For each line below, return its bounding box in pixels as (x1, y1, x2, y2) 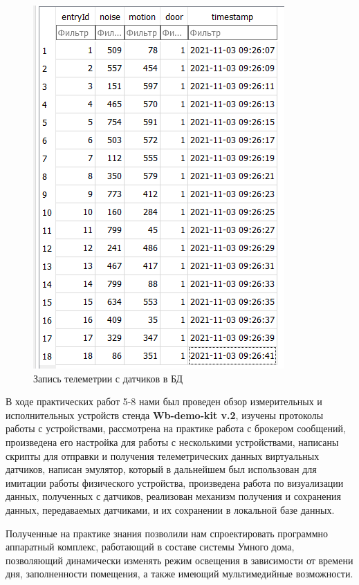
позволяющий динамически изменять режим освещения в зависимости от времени (6, 552, 353, 567)
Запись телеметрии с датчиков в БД (33, 371, 183, 385)
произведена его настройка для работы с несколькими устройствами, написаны (6, 434, 339, 449)
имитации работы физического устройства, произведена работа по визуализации (6, 475, 344, 490)
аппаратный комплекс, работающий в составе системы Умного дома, (6, 539, 295, 554)
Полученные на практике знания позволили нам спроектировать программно (6, 526, 329, 540)
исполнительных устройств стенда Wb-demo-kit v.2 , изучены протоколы (6, 407, 324, 422)
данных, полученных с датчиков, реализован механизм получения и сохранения (6, 489, 341, 503)
